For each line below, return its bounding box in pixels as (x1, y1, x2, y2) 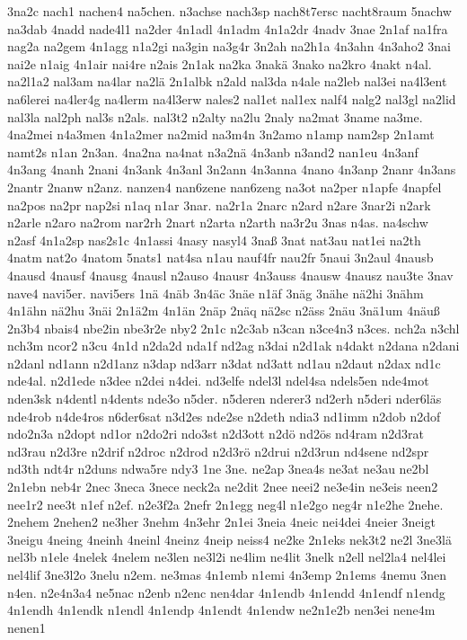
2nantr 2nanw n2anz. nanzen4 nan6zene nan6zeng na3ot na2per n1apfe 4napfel (7, 177, 442, 196)
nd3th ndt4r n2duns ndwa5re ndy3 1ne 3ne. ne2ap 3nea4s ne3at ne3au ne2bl (7, 459, 429, 478)
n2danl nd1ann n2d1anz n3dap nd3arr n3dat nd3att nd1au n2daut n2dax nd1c (7, 353, 441, 372)
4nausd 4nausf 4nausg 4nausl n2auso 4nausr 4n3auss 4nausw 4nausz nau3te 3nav (7, 265, 454, 284)
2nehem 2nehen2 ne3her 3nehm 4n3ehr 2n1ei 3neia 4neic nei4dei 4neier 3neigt (7, 512, 436, 531)
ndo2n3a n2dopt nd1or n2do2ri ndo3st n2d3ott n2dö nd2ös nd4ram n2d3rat (7, 424, 424, 443)
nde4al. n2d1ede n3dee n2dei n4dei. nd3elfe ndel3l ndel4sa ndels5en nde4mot (7, 371, 429, 390)
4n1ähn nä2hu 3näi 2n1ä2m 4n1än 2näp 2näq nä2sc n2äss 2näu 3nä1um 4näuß (7, 301, 440, 320)
